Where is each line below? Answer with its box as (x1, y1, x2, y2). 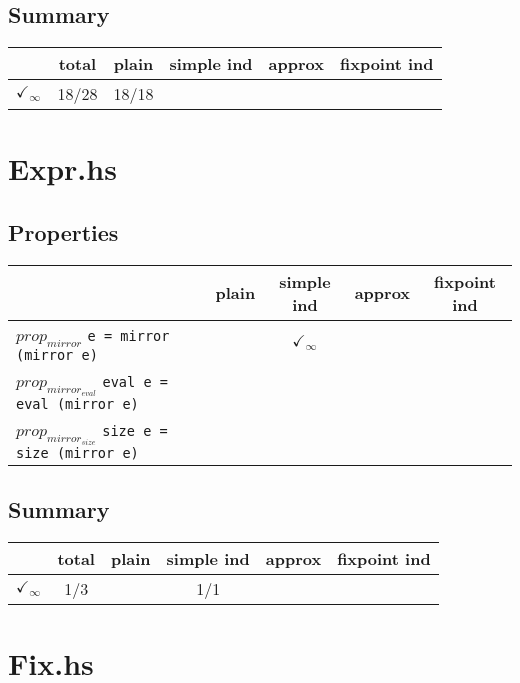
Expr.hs (8, 148, 117, 189)
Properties (8, 216, 119, 247)
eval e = (102, 373, 168, 390)
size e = (102, 422, 168, 439)
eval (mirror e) (16, 395, 139, 412)
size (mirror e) (16, 444, 139, 461)
